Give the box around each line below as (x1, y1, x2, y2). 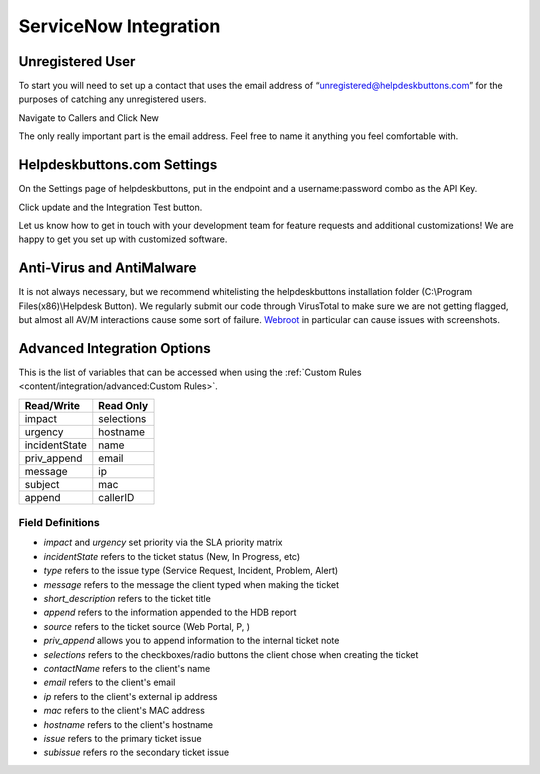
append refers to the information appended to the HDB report (43, 606, 297, 619)
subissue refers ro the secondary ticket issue (43, 746, 230, 759)
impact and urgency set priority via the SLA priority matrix (43, 536, 283, 549)
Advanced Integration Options (18, 340, 211, 357)
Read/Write (24, 398, 80, 412)
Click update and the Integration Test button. (18, 201, 203, 213)
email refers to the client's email (43, 676, 176, 689)
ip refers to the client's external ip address (43, 690, 218, 702)
